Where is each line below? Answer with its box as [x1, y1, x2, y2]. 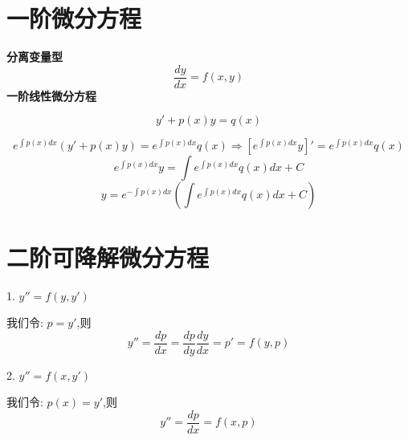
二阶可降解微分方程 [6, 240, 210, 273]
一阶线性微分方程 [6, 87, 96, 104]
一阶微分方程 [6, 2, 142, 35]
